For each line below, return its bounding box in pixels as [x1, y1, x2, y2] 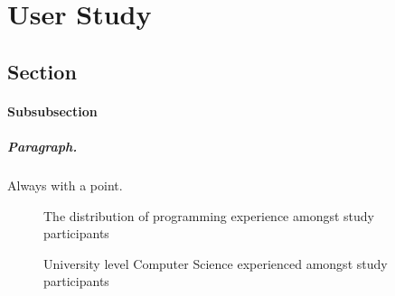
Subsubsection [7, 101, 98, 120]
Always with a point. [7, 175, 123, 194]
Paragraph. [7, 136, 78, 155]
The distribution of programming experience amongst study [43, 206, 374, 225]
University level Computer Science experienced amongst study [43, 254, 388, 273]
